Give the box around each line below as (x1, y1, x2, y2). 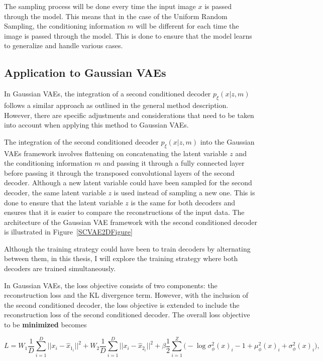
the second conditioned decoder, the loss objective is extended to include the (4, 299, 240, 310)
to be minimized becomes (4, 319, 87, 330)
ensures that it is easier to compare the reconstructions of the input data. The (4, 207, 245, 217)
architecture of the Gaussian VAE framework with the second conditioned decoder (4, 216, 257, 227)
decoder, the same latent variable (4, 187, 106, 197)
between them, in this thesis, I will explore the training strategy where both (4, 253, 238, 264)
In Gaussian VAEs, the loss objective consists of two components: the (4, 280, 218, 290)
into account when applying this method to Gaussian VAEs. (4, 119, 189, 130)
